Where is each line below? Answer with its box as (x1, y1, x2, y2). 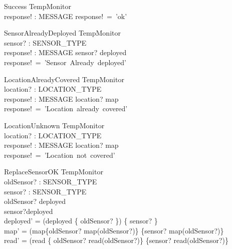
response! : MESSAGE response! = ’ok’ (4, 11, 127, 21)
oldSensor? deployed (4, 196, 66, 206)
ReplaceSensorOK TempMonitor (4, 166, 103, 177)
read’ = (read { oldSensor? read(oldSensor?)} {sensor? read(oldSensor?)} (4, 235, 228, 245)
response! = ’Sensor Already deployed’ (4, 57, 126, 67)
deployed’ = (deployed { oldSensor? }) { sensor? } (4, 215, 158, 226)
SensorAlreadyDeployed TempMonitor (4, 28, 121, 38)
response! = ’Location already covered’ (4, 103, 128, 114)
